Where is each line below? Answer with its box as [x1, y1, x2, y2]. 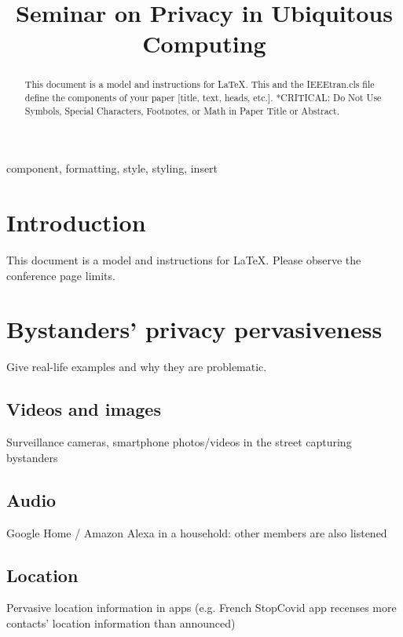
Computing [142, 27, 266, 60]
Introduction [6, 206, 146, 238]
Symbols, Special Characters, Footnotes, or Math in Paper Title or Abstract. [24, 104, 339, 117]
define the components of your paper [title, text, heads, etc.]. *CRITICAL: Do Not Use [24, 91, 382, 104]
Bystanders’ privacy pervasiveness [6, 313, 383, 345]
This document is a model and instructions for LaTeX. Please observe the [6, 252, 361, 268]
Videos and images [6, 397, 161, 421]
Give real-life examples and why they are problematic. [6, 359, 267, 375]
